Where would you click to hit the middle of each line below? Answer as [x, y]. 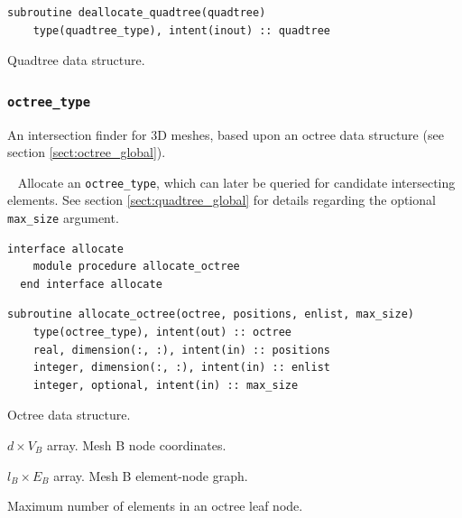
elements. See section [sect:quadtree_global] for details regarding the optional [222, 200]
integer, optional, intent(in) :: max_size [166, 385]
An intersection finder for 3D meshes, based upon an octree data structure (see [226, 134]
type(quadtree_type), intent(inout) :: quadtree [181, 30]
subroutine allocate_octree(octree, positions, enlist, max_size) [211, 314]
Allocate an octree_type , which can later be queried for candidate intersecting [236, 182]
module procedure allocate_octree [136, 267]
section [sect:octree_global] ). [87, 152]
